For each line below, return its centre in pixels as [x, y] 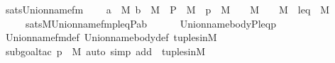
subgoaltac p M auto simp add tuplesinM [105, 51]
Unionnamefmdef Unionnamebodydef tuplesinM [111, 37]
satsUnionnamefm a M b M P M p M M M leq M [167, 9]
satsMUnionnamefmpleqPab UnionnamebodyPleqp [150, 23]
